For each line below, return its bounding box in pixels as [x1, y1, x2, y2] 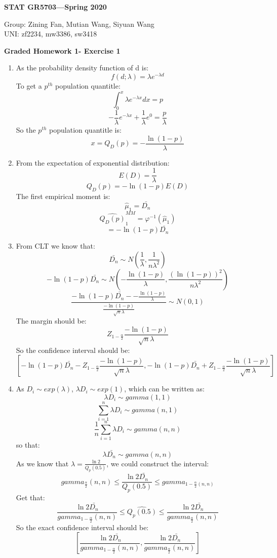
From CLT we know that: [16, 241, 95, 251]
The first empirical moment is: [16, 191, 110, 202]
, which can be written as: [124, 383, 205, 394]
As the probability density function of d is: [16, 62, 149, 73]
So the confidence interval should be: [16, 344, 130, 355]
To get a [16, 81, 42, 91]
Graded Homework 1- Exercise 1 [4, 45, 121, 56]
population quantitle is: [49, 125, 122, 135]
